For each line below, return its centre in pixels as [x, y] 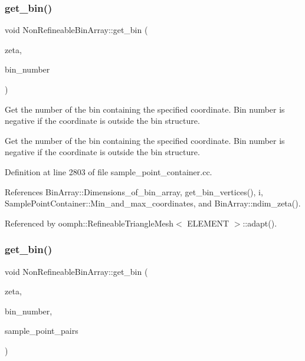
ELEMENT [208, 223]
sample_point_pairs [42, 331]
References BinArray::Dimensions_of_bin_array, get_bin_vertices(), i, [134, 191]
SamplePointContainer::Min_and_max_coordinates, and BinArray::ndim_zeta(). [153, 203]
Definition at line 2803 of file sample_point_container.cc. [109, 171]
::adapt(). [260, 223]
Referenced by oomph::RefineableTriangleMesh [89, 223]
